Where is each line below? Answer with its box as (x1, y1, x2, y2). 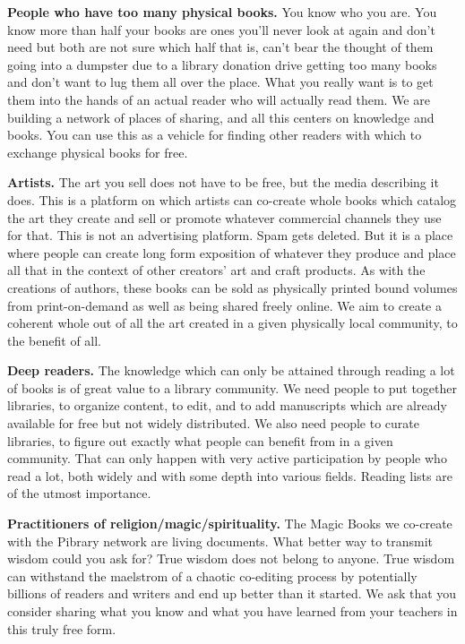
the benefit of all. (7, 331, 102, 349)
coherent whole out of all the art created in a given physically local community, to (7, 313, 458, 332)
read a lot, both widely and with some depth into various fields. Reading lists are (7, 466, 452, 485)
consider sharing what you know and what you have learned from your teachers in (7, 602, 458, 620)
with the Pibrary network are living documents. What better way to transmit (7, 531, 434, 550)
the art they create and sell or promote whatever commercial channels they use (7, 208, 442, 227)
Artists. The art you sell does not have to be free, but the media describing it (7, 173, 439, 192)
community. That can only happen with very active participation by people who (7, 449, 447, 468)
